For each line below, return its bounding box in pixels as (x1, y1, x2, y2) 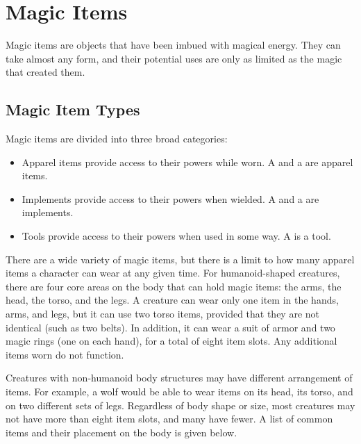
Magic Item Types (6, 99, 140, 120)
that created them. (6, 65, 85, 79)
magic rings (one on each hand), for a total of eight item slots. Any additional (6, 334, 337, 348)
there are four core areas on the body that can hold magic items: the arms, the (6, 279, 342, 293)
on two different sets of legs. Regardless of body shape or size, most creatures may (6, 397, 355, 412)
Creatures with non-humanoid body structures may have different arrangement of (6, 370, 353, 385)
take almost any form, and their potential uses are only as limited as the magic (6, 51, 342, 65)
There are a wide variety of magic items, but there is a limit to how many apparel (6, 252, 355, 266)
